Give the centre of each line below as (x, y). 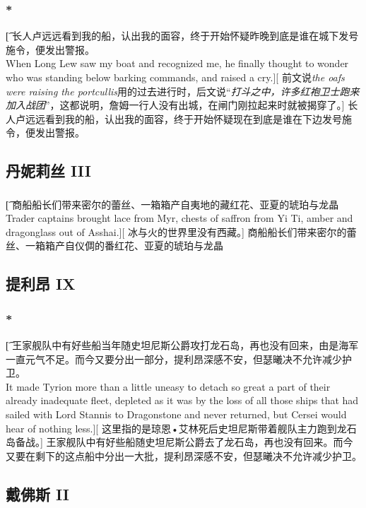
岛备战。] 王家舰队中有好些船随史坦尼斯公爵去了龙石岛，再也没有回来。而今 (179, 442)
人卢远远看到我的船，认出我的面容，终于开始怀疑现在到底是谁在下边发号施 (179, 118)
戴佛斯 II (38, 494)
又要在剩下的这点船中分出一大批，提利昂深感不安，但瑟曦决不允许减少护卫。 (184, 455)
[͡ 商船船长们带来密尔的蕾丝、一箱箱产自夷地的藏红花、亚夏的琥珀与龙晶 (172, 204)
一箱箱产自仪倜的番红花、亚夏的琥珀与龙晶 (124, 246)
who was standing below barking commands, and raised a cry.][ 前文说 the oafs (175, 77)
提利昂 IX (41, 284)
